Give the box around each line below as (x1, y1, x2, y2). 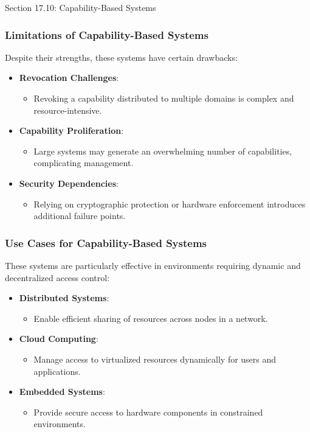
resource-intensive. (33, 103, 102, 116)
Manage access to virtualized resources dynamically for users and (33, 352, 277, 365)
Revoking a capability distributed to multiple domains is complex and (33, 92, 294, 104)
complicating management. (33, 156, 134, 169)
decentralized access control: (5, 271, 110, 284)
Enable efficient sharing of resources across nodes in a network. (33, 312, 268, 324)
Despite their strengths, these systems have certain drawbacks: (5, 51, 238, 63)
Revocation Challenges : (19, 71, 119, 84)
